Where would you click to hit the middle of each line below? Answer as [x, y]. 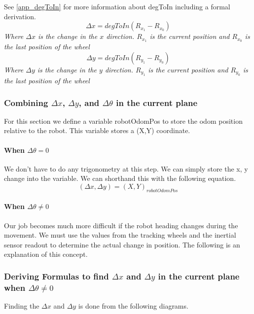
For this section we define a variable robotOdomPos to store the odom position [123, 121]
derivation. [20, 16]
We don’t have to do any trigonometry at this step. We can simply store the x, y [126, 168]
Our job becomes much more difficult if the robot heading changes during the [121, 225]
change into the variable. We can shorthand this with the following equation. [120, 178]
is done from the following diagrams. [133, 306]
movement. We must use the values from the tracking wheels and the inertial [120, 235]
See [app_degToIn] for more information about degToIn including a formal [117, 6]
